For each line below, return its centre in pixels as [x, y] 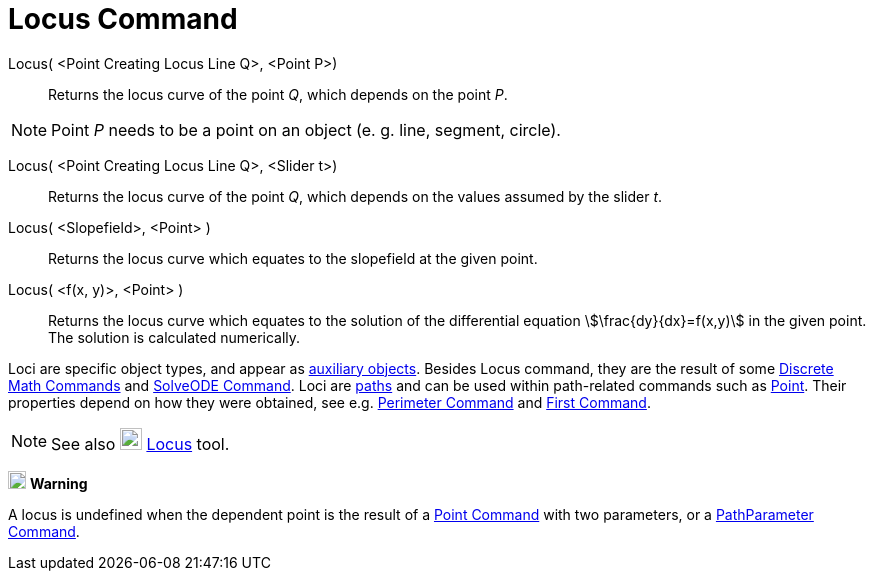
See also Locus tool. [140, 443]
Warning [58, 483]
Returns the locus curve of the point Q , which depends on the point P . [278, 94]
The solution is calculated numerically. [174, 337]
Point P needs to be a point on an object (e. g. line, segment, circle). [306, 129]
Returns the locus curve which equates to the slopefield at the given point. [293, 258]
